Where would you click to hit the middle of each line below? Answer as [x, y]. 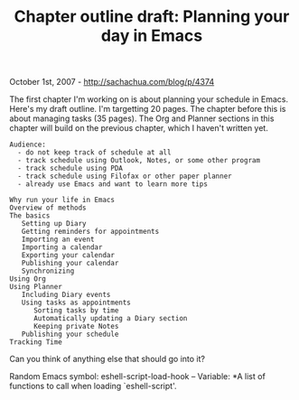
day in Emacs [152, 36]
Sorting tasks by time [76, 311]
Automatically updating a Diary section [110, 319]
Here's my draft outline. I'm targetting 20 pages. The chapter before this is [148, 109]
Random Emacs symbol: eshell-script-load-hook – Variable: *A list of [138, 377]
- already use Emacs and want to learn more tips [112, 184]
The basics [30, 216]
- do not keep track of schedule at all [94, 153]
